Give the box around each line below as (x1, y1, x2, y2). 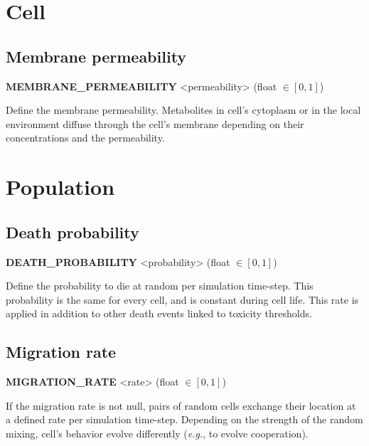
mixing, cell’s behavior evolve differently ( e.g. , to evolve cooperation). (6, 425, 309, 440)
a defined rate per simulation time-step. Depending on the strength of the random (6, 412, 363, 427)
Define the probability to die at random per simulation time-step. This (6, 278, 314, 293)
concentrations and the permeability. (6, 130, 165, 145)
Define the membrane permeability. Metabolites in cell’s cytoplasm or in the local (6, 102, 361, 117)
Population (6, 172, 115, 201)
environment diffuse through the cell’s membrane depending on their (6, 116, 304, 131)
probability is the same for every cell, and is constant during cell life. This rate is (6, 292, 359, 307)
